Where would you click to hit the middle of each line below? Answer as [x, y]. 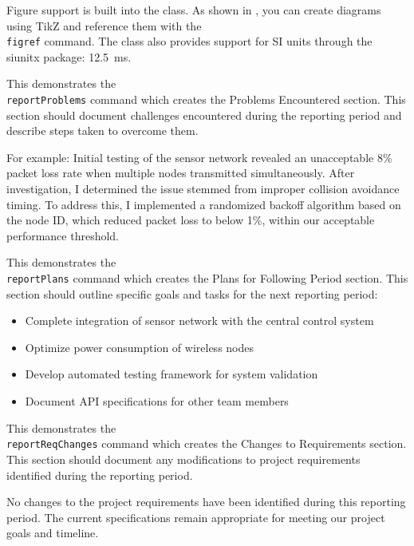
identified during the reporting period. [100, 475]
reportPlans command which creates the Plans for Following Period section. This [207, 278]
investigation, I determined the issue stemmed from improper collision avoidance [203, 189]
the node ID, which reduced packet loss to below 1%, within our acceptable [191, 220]
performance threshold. [63, 235]
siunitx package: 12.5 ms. [69, 56]
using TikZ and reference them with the [104, 25]
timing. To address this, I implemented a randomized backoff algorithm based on [204, 204]
